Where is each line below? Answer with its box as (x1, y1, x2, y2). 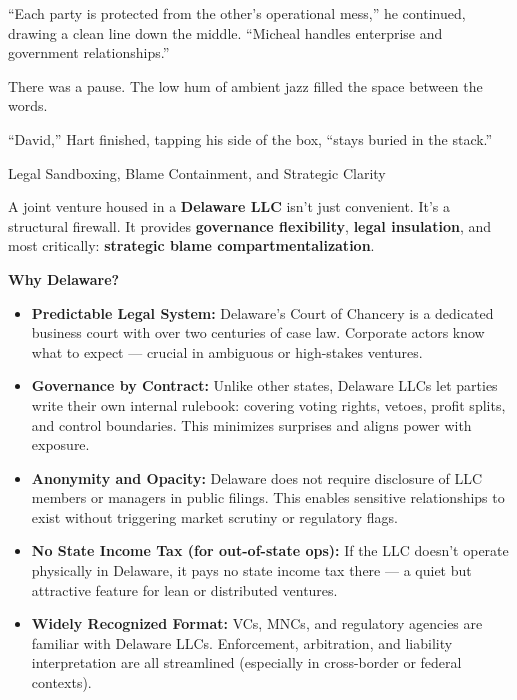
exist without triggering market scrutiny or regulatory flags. (31, 506, 398, 527)
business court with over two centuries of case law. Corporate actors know (31, 322, 485, 343)
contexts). (31, 672, 92, 693)
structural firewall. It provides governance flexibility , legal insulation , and (8, 215, 492, 236)
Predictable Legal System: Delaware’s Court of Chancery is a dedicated (31, 302, 494, 323)
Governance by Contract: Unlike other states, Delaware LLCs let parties (31, 375, 498, 396)
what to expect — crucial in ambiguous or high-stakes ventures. (31, 341, 423, 362)
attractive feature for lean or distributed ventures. (31, 579, 338, 600)
